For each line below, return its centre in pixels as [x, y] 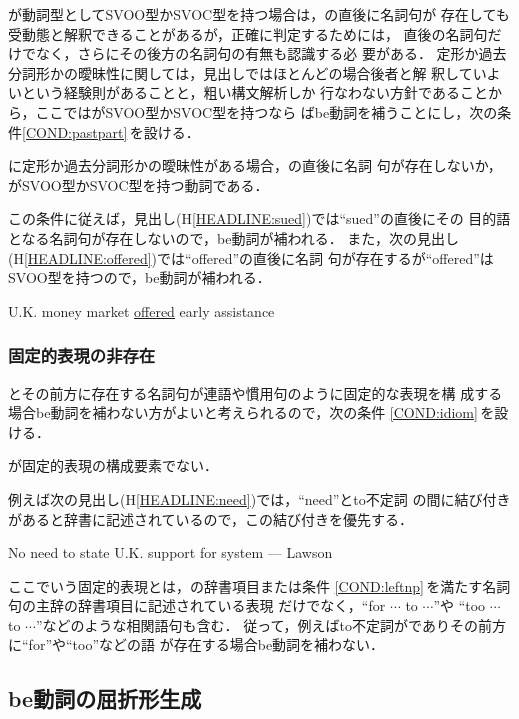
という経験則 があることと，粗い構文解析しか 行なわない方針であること [254, 92]
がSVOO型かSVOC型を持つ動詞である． [138, 184]
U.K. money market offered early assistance [141, 310]
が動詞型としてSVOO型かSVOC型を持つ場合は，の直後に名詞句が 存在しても [259, 14]
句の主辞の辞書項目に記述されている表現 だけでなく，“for [197, 605]
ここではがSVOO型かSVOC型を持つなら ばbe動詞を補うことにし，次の [266, 111]
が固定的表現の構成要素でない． [113, 465]
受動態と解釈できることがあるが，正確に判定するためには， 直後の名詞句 [248, 33]
